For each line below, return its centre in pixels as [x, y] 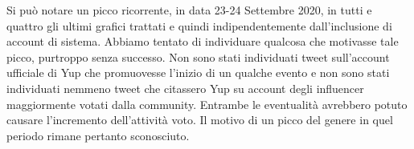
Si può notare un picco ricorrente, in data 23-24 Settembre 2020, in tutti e [189, 10]
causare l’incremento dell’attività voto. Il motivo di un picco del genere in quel [200, 120]
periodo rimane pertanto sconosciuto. [98, 135]
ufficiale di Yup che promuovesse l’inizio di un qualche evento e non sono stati [198, 72]
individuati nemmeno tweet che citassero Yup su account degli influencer [185, 88]
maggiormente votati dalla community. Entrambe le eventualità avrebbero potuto [207, 104]
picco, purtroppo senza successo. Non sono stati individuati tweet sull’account [198, 56]
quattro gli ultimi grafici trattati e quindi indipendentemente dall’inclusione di [199, 25]
